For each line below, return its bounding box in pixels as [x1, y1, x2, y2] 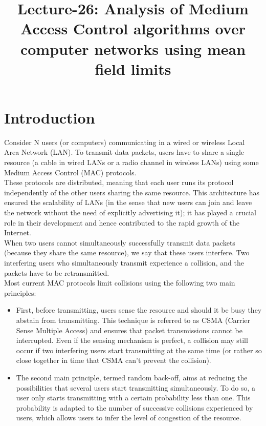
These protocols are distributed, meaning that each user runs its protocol [4, 177, 234, 188]
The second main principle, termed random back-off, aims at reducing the [16, 372, 248, 382]
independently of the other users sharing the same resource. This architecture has [4, 187, 259, 197]
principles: [4, 287, 36, 298]
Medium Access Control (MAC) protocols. [4, 167, 137, 177]
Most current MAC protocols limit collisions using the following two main [4, 277, 235, 288]
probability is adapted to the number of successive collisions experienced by [16, 402, 253, 413]
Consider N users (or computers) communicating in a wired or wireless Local [4, 136, 245, 147]
